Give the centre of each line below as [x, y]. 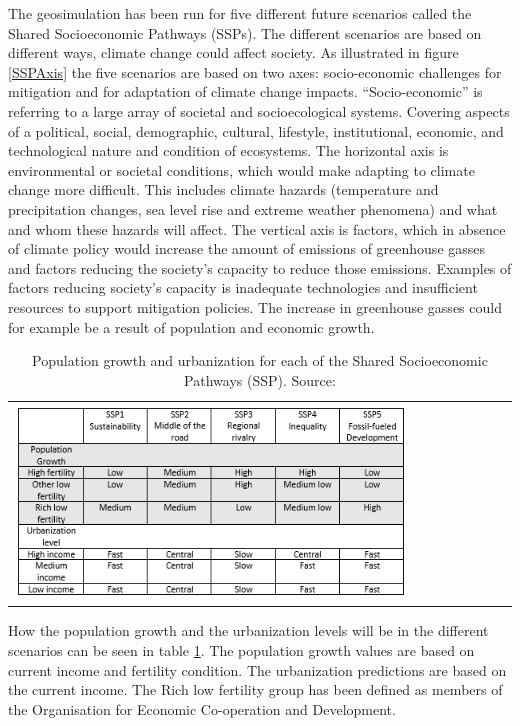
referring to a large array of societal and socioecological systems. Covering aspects [259, 110]
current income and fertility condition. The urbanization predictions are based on [257, 669]
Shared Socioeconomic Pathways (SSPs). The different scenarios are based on [245, 32]
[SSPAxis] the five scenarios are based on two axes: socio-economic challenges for [255, 71]
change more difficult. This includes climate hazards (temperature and [223, 189]
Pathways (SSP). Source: [260, 379]
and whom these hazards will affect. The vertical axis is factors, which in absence [257, 228]
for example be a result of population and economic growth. [191, 326]
